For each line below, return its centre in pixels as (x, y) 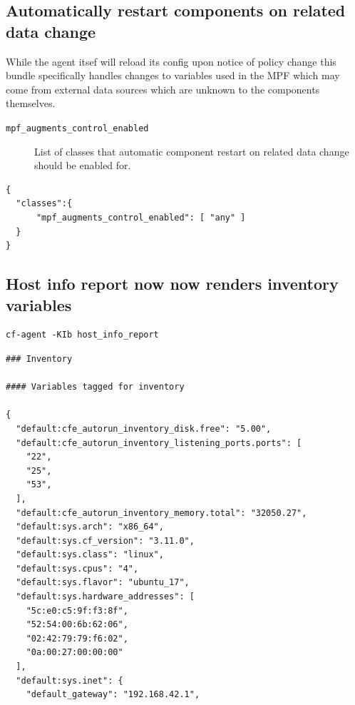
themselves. (31, 103)
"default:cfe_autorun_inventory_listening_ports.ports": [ (159, 443)
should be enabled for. (83, 165)
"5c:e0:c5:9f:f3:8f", (77, 610)
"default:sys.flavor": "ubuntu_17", (103, 583)
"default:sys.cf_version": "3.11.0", (105, 541)
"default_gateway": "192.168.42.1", (113, 695)
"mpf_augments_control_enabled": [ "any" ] (141, 218)
